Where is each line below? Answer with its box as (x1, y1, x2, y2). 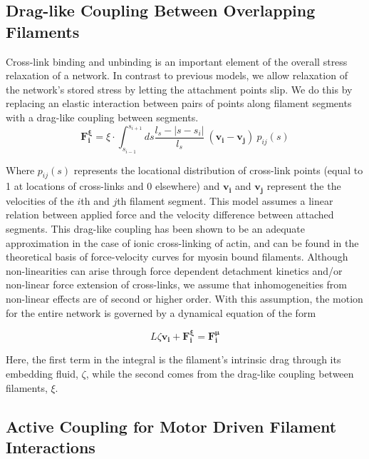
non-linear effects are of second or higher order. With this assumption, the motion (6, 291, 363, 306)
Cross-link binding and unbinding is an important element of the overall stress (6, 54, 348, 69)
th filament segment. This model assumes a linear (117, 193, 333, 208)
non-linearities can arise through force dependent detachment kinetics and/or (6, 263, 343, 278)
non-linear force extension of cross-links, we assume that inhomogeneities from (6, 277, 347, 292)
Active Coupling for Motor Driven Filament (6, 415, 337, 437)
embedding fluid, (6, 365, 78, 380)
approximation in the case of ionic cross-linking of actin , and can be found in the (6, 235, 359, 250)
